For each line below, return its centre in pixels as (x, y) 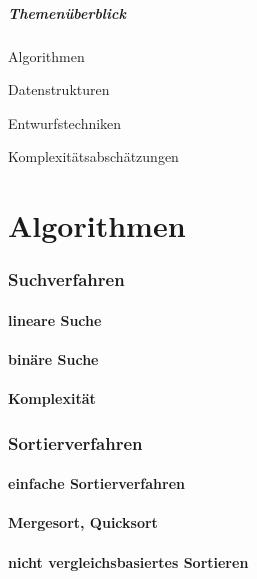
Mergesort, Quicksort (83, 522)
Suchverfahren (66, 279)
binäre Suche (53, 358)
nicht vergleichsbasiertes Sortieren (128, 561)
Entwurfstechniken (65, 122)
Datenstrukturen (59, 89)
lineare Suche (55, 319)
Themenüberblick (67, 12)
